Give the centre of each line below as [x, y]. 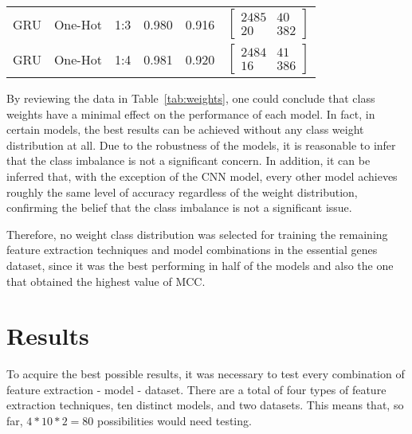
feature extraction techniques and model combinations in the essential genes [192, 250]
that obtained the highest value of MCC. [106, 281]
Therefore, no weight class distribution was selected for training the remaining [197, 234]
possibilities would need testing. [174, 421]
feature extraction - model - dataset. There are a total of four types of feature [196, 389]
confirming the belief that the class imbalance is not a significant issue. [179, 207]
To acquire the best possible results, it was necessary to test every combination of [206, 374]
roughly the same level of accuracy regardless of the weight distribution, [182, 192]
